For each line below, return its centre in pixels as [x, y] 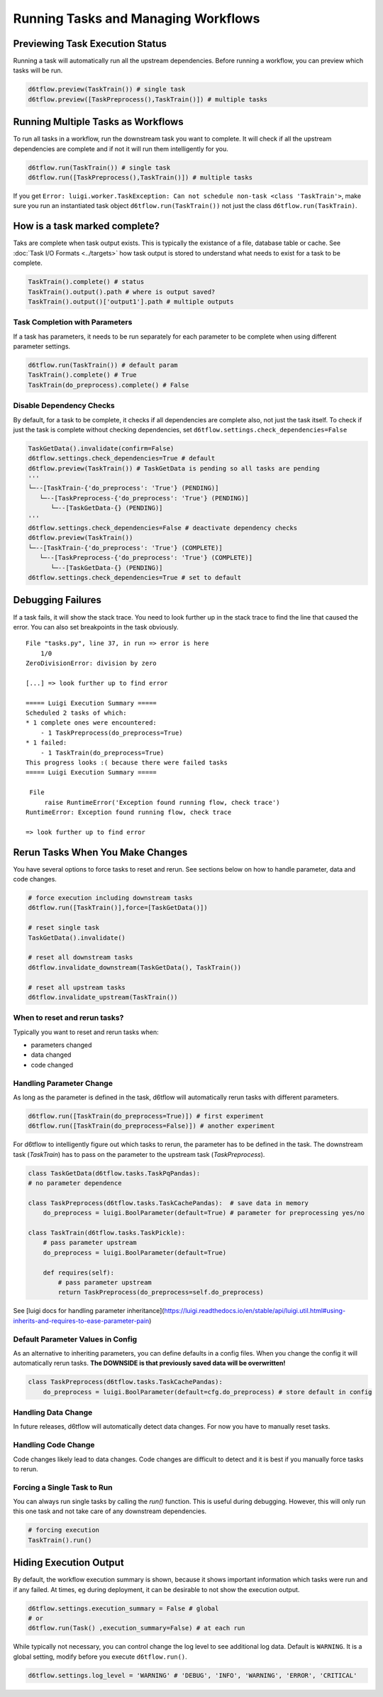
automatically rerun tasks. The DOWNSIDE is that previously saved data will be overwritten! [149, 1363]
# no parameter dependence [75, 1183]
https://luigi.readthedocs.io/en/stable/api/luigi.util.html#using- [255, 1311]
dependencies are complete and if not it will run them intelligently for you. [121, 148]
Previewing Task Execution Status [90, 44]
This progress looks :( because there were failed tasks [127, 762]
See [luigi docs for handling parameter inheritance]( [89, 1311]
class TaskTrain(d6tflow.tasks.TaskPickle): [107, 1233]
